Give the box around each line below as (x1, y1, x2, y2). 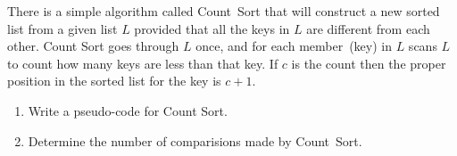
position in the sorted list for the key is (7, 71, 221, 90)
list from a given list (7, 19, 118, 37)
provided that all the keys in (134, 19, 290, 37)
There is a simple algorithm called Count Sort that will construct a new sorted (7, 2, 440, 20)
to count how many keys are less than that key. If (7, 53, 278, 72)
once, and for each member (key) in (195, 37, 392, 55)
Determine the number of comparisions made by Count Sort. (28, 131, 362, 150)
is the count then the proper (291, 53, 446, 72)
